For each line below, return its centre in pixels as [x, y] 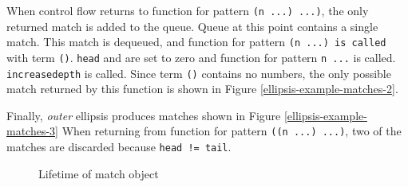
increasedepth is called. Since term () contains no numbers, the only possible [199, 73]
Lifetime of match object [99, 173]
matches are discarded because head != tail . [119, 147]
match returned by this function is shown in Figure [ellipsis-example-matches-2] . [202, 89]
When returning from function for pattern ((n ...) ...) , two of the [232, 131]
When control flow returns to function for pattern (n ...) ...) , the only [188, 10]
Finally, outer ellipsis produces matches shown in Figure [144, 115]
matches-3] [33, 131]
